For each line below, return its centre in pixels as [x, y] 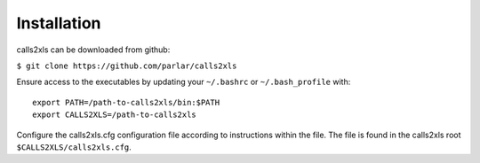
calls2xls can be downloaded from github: [93, 50]
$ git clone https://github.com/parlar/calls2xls [127, 66]
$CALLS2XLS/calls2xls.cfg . [74, 147]
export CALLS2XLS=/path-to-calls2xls [115, 115]
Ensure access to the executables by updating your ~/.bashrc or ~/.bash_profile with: [184, 82]
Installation [59, 23]
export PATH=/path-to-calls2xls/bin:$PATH [126, 102]
